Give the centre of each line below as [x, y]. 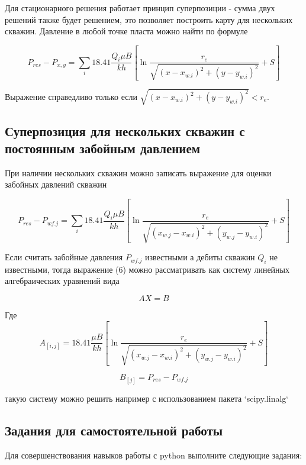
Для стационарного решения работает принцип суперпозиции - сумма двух [140, 8]
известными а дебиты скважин [200, 257]
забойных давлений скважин [56, 184]
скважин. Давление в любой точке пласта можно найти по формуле [126, 31]
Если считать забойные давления [64, 257]
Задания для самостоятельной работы [114, 430]
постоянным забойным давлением [103, 148]
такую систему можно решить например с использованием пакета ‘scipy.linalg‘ [147, 398]
